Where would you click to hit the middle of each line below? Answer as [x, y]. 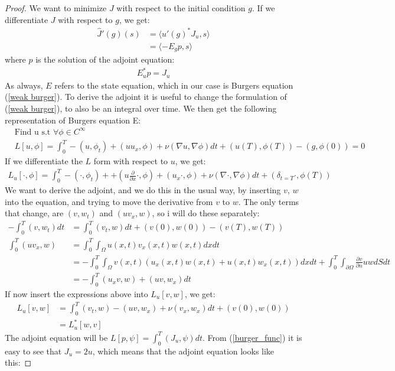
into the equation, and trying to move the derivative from [109, 201]
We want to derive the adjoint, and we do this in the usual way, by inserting [143, 189]
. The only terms [269, 201]
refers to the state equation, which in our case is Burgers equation [174, 85]
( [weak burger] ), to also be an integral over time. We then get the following [141, 108]
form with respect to [131, 161]
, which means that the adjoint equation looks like [183, 351]
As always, [24, 85]
